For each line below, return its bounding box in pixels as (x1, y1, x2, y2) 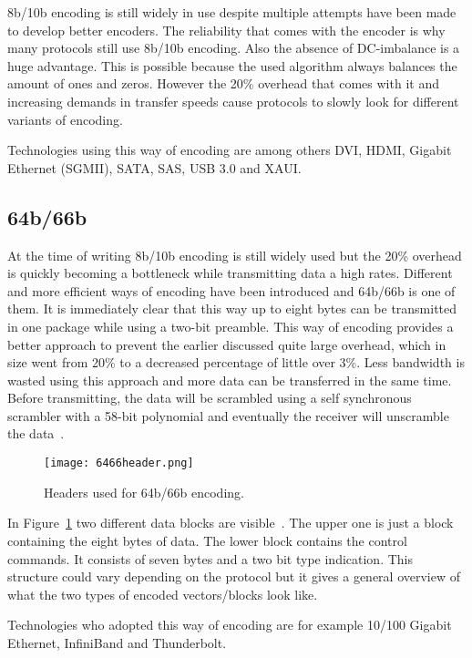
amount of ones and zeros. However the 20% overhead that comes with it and (7, 74, 439, 93)
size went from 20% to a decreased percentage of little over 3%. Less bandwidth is (7, 353, 465, 372)
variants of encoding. (7, 109, 123, 129)
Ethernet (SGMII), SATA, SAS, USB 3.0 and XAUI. (7, 158, 302, 177)
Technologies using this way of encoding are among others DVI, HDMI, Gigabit (7, 140, 452, 159)
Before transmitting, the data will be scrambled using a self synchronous (7, 388, 412, 407)
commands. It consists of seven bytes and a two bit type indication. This (7, 549, 414, 568)
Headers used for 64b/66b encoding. (44, 482, 244, 501)
